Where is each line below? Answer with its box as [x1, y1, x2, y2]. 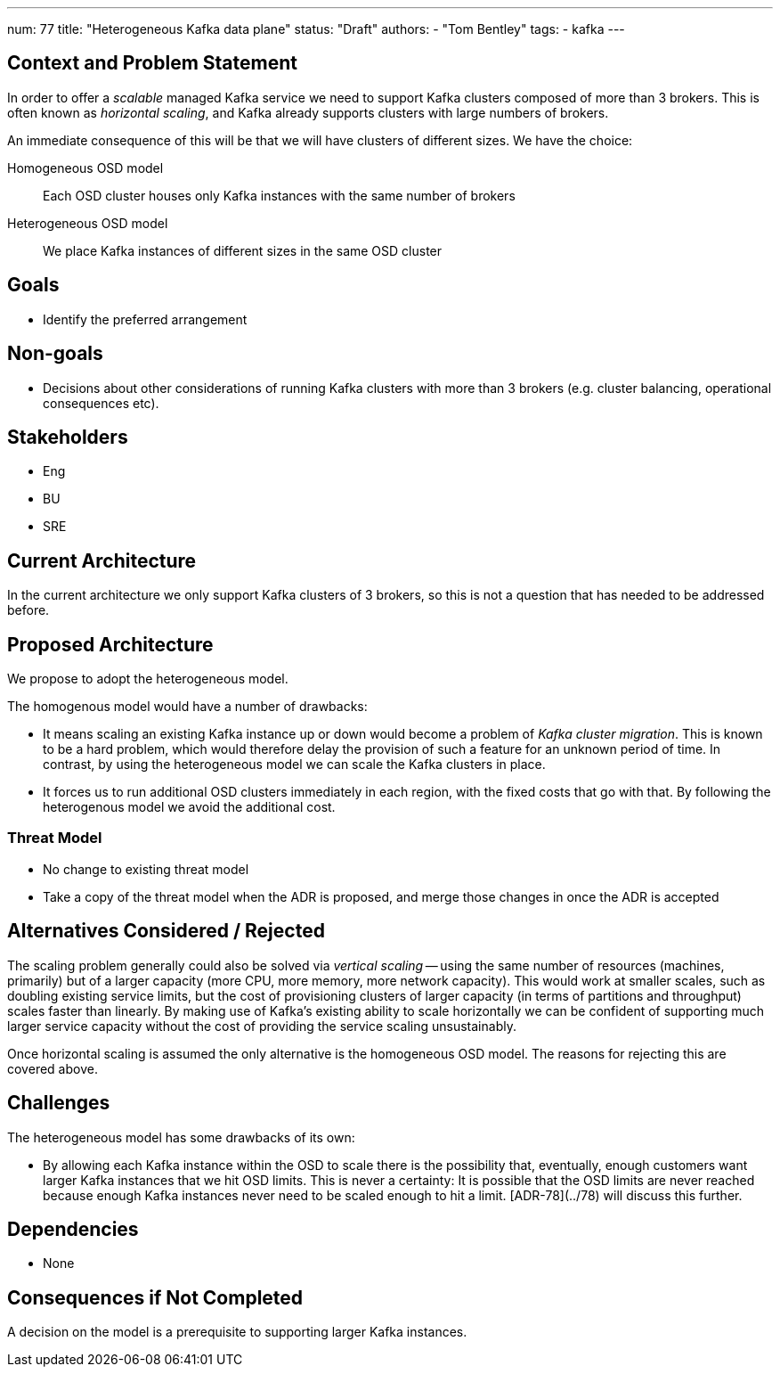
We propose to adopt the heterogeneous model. [7, 671, 288, 687]
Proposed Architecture [7, 633, 214, 656]
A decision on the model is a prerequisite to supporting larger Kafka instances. [7, 1324, 467, 1340]
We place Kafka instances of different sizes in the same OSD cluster [43, 242, 443, 258]
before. [7, 602, 50, 618]
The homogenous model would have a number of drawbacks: [7, 699, 368, 715]
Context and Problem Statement [7, 52, 297, 75]
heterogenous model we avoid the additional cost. [43, 799, 336, 815]
